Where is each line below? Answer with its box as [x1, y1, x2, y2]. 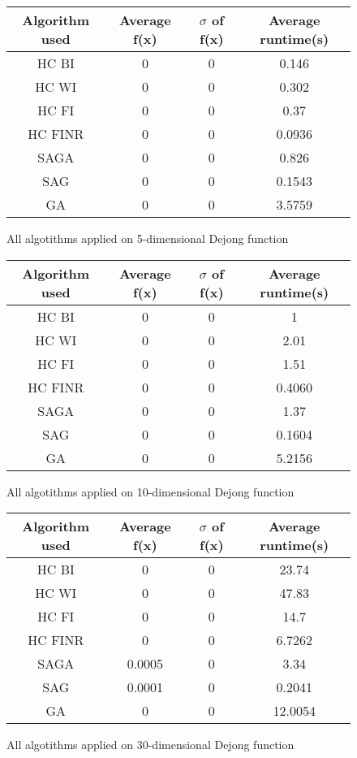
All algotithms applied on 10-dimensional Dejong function [6, 483, 295, 500]
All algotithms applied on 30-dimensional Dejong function [6, 736, 295, 753]
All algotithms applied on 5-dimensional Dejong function [6, 230, 289, 246]
